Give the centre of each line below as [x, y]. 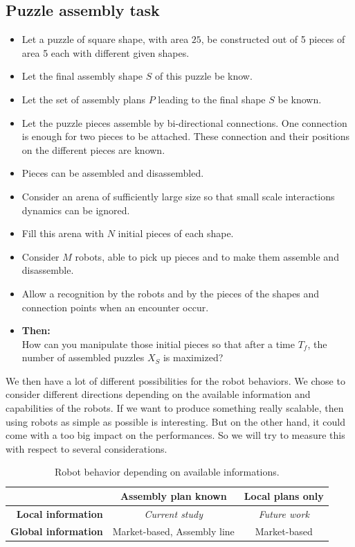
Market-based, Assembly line [173, 531]
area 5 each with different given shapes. [106, 52]
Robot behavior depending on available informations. [167, 472]
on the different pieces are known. [93, 149]
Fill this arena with [63, 233]
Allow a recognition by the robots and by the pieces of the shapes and [171, 293]
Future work [284, 513]
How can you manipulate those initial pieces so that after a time [158, 344]
